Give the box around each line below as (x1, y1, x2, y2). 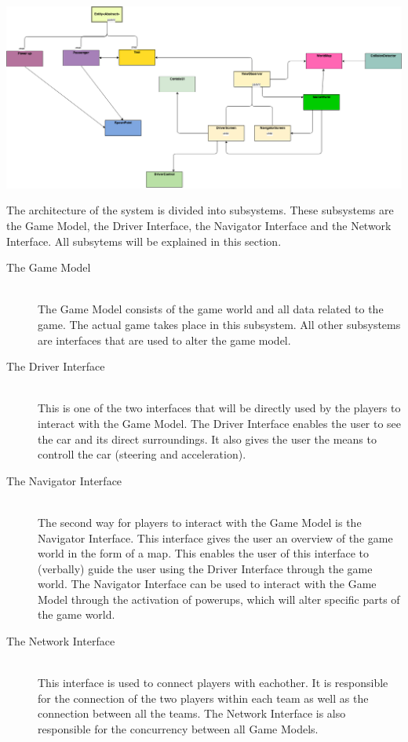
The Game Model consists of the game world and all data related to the (38, 301, 384, 317)
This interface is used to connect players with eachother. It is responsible (38, 674, 388, 691)
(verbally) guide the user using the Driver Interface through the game (38, 560, 373, 576)
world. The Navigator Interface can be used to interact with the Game (38, 576, 377, 592)
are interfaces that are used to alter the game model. (38, 331, 291, 348)
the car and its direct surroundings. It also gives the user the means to (38, 430, 377, 447)
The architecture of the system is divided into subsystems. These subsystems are (6, 202, 394, 218)
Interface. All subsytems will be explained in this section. (6, 232, 282, 249)
